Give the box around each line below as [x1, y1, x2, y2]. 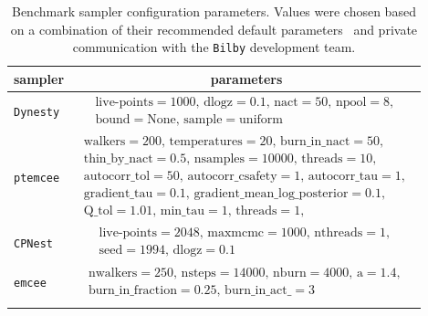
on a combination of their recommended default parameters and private [10, 19, 418, 38]
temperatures [169, 135, 243, 149]
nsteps [181, 266, 216, 279]
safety [244, 170, 277, 184]
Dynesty [14, 105, 60, 119]
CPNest [14, 237, 53, 250]
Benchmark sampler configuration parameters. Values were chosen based [11, 2, 416, 20]
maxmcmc [207, 226, 265, 240]
